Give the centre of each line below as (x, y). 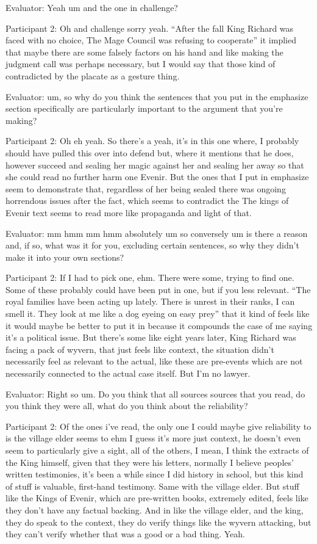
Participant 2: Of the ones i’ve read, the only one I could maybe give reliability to (158, 426)
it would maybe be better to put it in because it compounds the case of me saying (159, 325)
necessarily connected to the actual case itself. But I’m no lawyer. (128, 373)
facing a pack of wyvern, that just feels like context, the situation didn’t (140, 349)
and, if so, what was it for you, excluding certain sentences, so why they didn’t (152, 245)
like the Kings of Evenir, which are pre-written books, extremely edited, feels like (157, 498)
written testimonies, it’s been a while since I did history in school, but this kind (155, 474)
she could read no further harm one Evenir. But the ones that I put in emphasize (157, 177)
